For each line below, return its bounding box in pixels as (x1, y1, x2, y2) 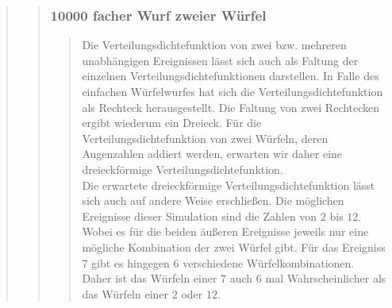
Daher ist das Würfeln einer (82, 270, 217, 287)
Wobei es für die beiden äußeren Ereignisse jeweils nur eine (82, 223, 369, 240)
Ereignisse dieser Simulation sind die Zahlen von (82, 207, 317, 224)
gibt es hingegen (91, 254, 170, 271)
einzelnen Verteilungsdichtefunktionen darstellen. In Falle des (82, 67, 379, 84)
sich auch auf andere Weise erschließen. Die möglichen (82, 192, 344, 209)
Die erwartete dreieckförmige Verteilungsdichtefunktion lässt (82, 176, 375, 193)
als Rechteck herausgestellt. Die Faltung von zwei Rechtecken (82, 98, 380, 115)
